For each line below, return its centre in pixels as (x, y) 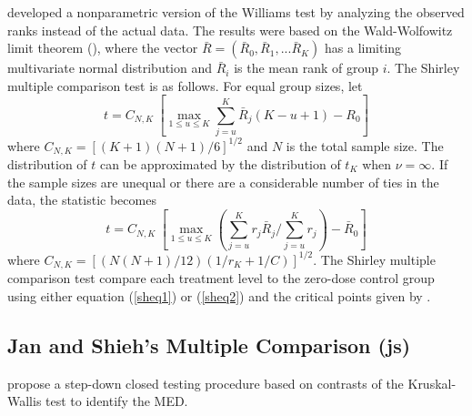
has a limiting (363, 48)
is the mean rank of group (306, 68)
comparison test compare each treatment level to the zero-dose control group (221, 278)
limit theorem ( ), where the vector (103, 48)
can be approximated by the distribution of (221, 163)
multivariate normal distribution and (110, 68)
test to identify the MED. (117, 401)
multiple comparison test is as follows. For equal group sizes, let (185, 85)
